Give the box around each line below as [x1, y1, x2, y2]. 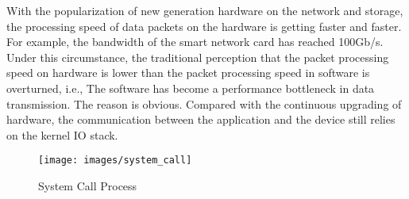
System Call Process [38, 178, 137, 193]
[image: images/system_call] [38, 155, 192, 166]
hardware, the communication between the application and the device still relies [6, 111, 395, 128]
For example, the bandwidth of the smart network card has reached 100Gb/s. [6, 33, 384, 50]
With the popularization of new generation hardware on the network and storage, [6, 2, 403, 18]
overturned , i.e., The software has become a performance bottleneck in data [6, 79, 375, 96]
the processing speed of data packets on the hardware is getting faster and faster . [6, 17, 402, 34]
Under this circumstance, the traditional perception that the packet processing [6, 48, 389, 65]
